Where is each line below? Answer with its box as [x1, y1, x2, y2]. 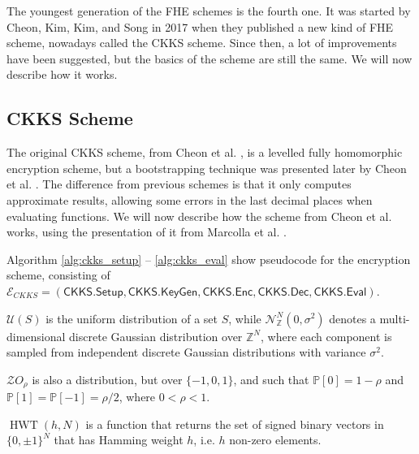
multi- [379, 309, 410, 326]
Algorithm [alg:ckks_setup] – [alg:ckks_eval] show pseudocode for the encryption [6, 250, 411, 267]
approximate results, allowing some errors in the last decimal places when [6, 191, 373, 208]
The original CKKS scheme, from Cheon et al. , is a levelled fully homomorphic [6, 144, 403, 161]
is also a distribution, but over [32, 370, 183, 387]
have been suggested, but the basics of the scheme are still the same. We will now [6, 50, 413, 67]
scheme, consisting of [6, 266, 110, 283]
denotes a [329, 309, 376, 326]
